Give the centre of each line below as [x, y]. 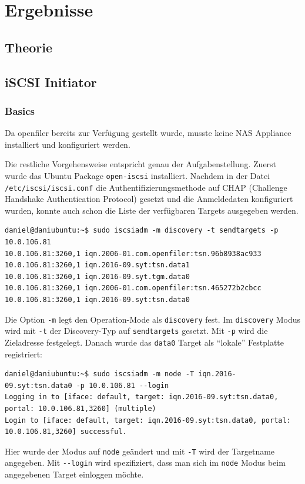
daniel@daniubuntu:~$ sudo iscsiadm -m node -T [100, 374]
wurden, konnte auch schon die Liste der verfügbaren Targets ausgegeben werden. [152, 210]
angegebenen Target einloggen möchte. [74, 474]
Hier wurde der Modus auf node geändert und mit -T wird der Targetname [140, 451]
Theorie [29, 47]
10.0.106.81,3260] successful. [66, 432]
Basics [20, 110]
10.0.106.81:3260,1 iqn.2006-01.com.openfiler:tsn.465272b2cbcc [133, 288]
